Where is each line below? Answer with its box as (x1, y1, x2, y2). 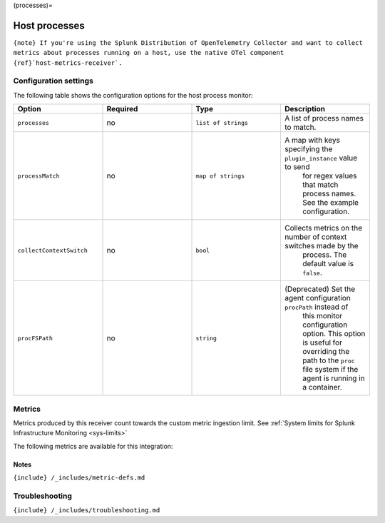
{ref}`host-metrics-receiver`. (13, 59, 123, 67)
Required (106, 104, 138, 114)
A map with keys (284, 136, 340, 146)
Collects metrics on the (284, 223, 363, 233)
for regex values (302, 171, 357, 181)
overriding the (302, 347, 350, 357)
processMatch (17, 172, 60, 180)
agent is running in (302, 373, 365, 383)
